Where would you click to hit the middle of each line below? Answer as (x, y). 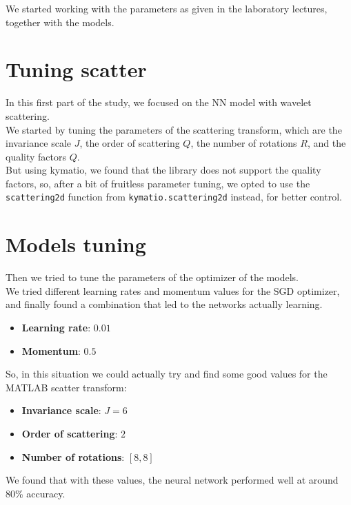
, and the (327, 143)
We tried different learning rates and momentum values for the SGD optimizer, (173, 290)
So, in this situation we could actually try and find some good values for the (167, 374)
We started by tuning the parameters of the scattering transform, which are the (174, 129)
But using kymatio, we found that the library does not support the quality (163, 170)
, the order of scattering (130, 143)
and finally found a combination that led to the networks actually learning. (164, 304)
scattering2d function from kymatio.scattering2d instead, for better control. (174, 197)
